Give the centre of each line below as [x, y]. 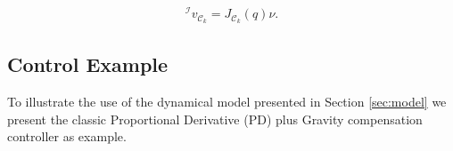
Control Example [88, 64]
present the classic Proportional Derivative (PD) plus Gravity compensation [215, 119]
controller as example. [67, 136]
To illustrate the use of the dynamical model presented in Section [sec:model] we [227, 102]
